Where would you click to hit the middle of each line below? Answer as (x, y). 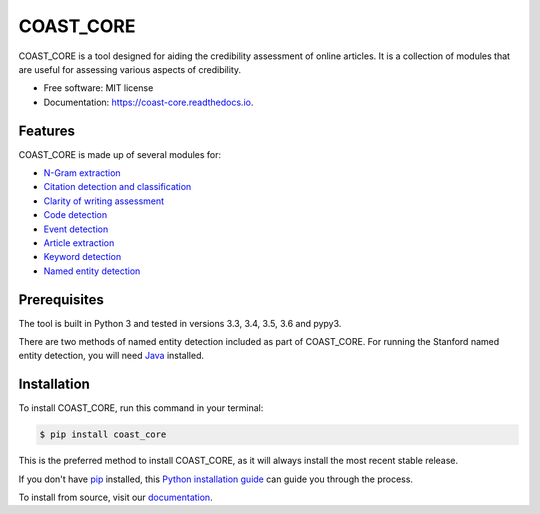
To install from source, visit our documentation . (116, 497)
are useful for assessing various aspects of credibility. (130, 69)
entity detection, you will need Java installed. (111, 356)
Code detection (75, 215)
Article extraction (79, 242)
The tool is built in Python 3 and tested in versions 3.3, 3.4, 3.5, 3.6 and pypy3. (180, 323)
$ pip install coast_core (103, 434)
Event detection (76, 229)
